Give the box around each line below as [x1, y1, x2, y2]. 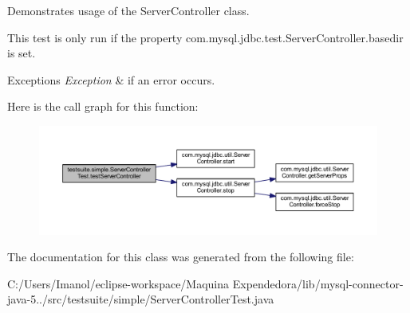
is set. [7, 45, 36, 61]
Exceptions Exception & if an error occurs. [7, 71, 215, 88]
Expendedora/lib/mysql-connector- [232, 275, 404, 291]
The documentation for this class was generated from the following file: [7, 248, 354, 265]
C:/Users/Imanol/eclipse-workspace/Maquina [7, 275, 230, 291]
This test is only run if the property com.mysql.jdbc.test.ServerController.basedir [7, 29, 404, 45]
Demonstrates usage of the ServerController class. [7, 2, 250, 18]
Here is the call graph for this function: [7, 98, 199, 115]
